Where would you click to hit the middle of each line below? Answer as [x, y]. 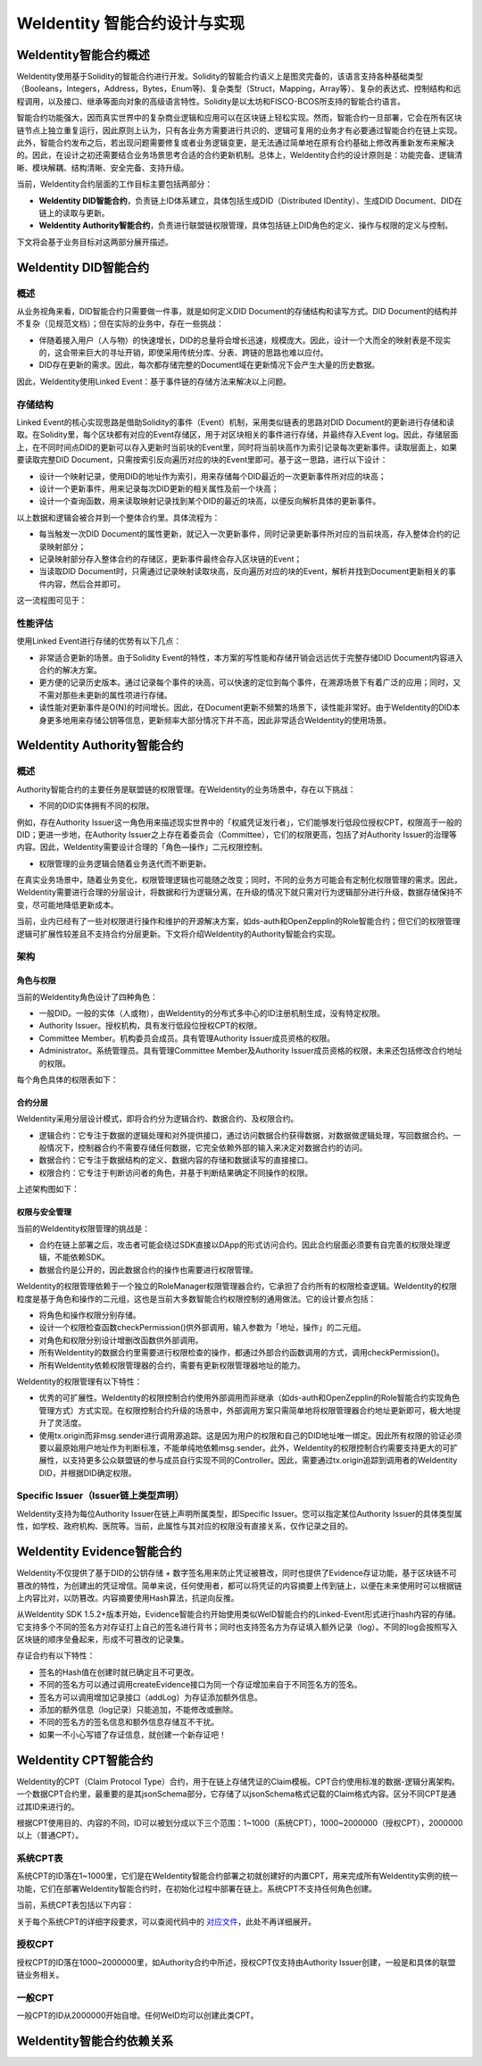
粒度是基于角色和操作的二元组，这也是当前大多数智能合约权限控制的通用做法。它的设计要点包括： [196, 1298]
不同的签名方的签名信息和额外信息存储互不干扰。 [129, 1722]
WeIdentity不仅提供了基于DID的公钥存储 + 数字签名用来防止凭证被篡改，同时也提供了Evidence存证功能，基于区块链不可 [237, 1573]
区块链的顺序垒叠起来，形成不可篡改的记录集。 [103, 1639]
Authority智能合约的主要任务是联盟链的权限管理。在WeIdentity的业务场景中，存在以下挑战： [186, 789]
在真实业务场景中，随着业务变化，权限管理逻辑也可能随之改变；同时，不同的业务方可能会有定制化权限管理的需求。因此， [239, 880]
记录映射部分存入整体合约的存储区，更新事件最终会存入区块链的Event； [170, 559]
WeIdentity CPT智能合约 [85, 1760]
